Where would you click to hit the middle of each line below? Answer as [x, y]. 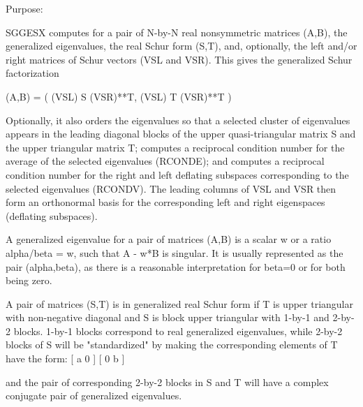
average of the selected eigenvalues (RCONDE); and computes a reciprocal [165, 161]
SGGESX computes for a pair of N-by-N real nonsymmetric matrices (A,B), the [177, 32]
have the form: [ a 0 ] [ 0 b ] [65, 358]
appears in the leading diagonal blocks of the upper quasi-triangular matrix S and [181, 134]
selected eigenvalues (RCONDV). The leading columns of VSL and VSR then [171, 188]
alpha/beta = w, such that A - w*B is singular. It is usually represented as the [175, 252]
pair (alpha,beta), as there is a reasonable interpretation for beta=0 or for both [176, 266]
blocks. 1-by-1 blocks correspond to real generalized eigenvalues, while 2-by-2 [178, 331]
